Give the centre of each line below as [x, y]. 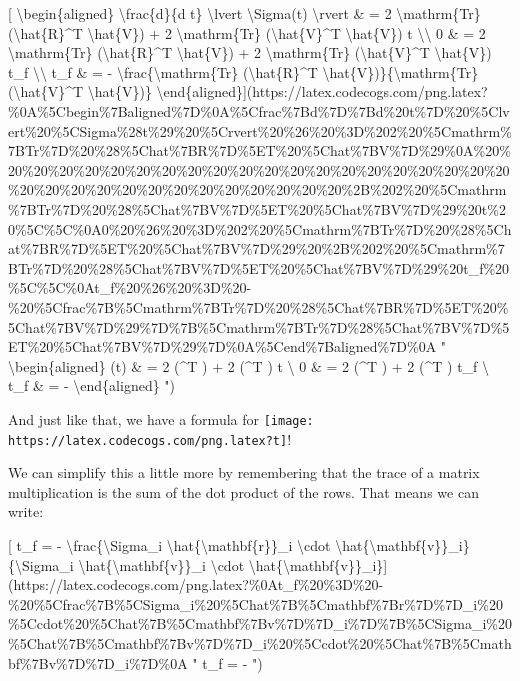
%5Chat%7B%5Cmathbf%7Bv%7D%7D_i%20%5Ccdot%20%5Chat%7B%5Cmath [260, 642]
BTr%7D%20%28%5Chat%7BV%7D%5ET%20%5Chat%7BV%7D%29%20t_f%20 [259, 267]
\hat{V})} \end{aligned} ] [167, 91]
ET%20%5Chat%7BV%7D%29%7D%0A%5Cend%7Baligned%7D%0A [222, 346]
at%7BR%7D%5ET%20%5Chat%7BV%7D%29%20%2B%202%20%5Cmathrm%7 [256, 248]
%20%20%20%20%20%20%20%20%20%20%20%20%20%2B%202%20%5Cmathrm [257, 189]
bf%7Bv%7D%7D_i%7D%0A [98, 662]
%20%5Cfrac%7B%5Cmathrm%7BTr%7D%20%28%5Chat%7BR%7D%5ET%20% [258, 306]
